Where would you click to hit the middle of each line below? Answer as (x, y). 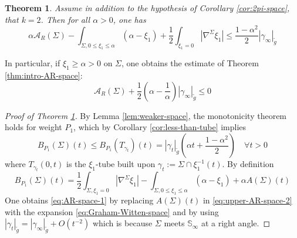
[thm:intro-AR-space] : (44, 75)
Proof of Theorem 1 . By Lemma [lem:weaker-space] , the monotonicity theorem (146, 115)
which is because (122, 223)
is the (76, 164)
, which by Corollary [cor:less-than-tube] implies (160, 127)
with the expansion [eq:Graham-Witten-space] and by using (112, 211)
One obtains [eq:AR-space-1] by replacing (79, 200)
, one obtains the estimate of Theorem (190, 63)
